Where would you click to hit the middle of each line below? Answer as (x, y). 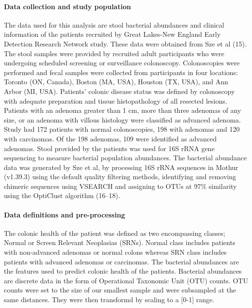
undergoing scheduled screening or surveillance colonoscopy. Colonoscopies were (122, 63)
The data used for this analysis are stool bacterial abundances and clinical (114, 24)
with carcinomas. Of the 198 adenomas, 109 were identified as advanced (110, 138)
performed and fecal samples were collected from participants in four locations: (121, 72)
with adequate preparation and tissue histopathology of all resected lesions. (116, 100)
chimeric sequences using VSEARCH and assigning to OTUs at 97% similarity (120, 186)
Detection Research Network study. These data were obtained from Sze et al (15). (125, 43)
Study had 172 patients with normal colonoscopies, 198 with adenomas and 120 (122, 129)
